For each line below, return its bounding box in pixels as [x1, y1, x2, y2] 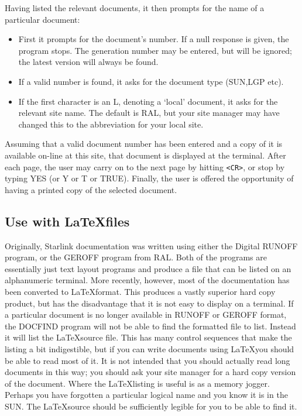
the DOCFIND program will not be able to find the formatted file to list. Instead [5, 319, 296, 332]
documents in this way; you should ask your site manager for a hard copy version [5, 366, 296, 378]
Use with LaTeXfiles [5, 212, 130, 230]
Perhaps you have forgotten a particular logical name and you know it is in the [5, 389, 288, 401]
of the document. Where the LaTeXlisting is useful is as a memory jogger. [5, 377, 270, 389]
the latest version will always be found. [18, 56, 159, 68]
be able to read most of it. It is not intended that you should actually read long [5, 354, 290, 366]
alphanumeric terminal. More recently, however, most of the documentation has [5, 274, 290, 286]
